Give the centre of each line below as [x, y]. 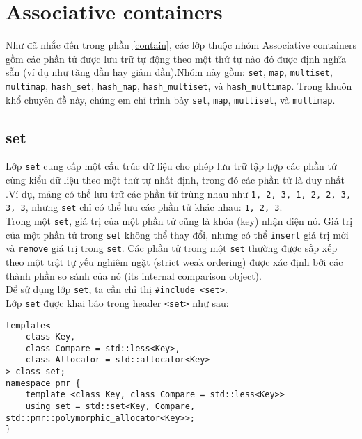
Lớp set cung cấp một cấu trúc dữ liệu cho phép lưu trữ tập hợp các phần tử [171, 166]
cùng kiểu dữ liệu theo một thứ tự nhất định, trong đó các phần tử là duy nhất [175, 180]
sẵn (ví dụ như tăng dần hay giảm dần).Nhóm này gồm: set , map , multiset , [169, 72]
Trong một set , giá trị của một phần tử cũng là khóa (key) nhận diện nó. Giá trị [179, 221]
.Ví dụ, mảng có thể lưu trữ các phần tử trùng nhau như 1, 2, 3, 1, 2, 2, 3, [179, 193]
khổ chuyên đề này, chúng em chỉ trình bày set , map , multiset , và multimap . [171, 99]
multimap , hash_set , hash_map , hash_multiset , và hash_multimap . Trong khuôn [179, 85]
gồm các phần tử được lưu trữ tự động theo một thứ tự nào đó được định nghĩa [176, 58]
